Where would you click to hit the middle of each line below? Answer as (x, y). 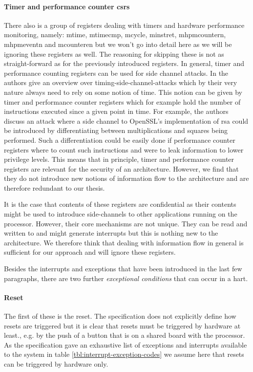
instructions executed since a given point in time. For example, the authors (116, 111)
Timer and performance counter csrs (67, 6)
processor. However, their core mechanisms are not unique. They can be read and (126, 223)
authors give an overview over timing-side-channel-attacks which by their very (121, 82)
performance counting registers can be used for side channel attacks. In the (116, 73)
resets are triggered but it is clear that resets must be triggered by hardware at (122, 325)
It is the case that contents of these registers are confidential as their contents (120, 204)
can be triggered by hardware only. (56, 364)
